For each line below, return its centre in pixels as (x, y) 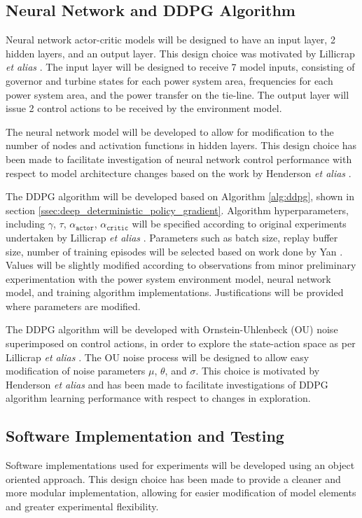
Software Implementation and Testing (145, 436)
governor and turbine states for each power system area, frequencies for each (169, 80)
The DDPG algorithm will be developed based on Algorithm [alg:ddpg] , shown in (180, 196)
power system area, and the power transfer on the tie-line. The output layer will (177, 94)
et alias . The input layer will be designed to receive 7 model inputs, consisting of (180, 67)
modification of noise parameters (76, 371)
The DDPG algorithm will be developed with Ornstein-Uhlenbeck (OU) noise (172, 329)
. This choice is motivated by (258, 371)
